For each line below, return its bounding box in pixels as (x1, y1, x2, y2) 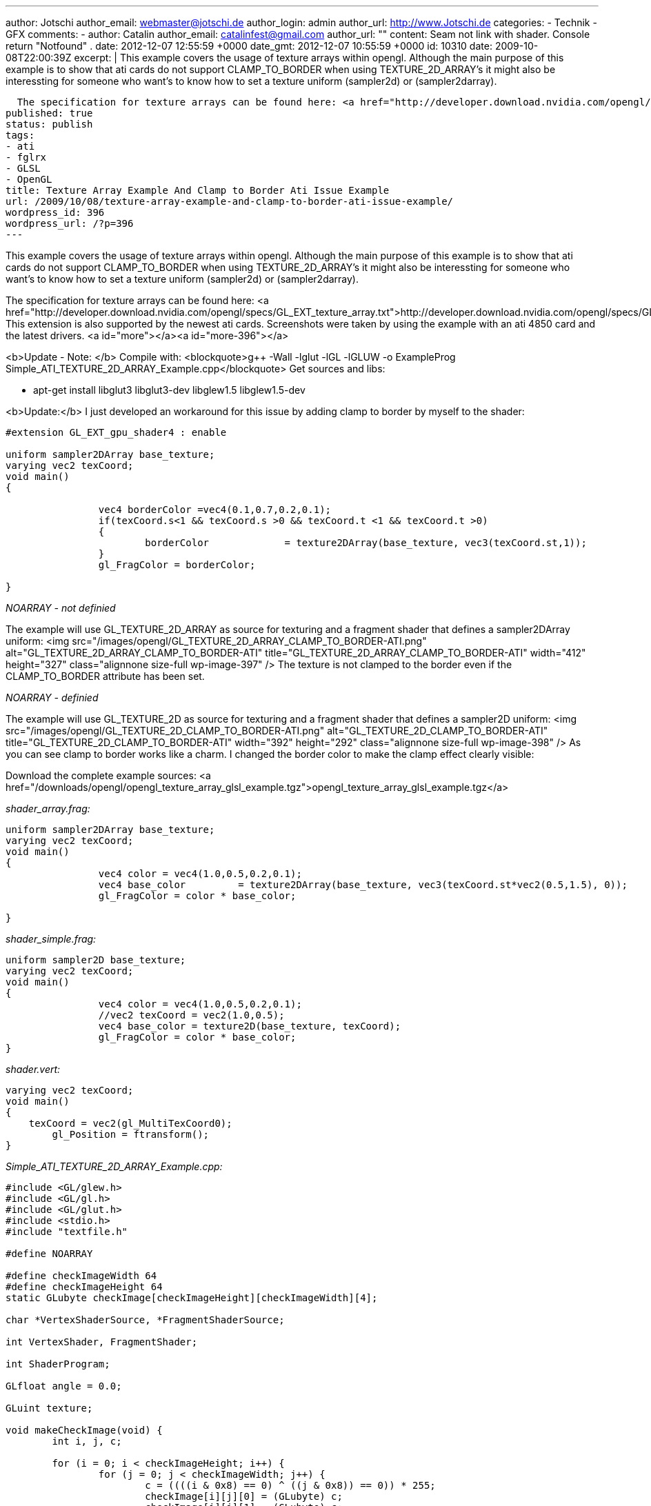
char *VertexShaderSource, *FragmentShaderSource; (6, 1314, 285, 1325)
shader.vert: (6, 1063, 61, 1075)
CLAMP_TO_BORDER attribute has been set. (6, 670, 205, 682)
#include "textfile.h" (6, 1226, 128, 1237)
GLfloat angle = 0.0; (6, 1380, 122, 1392)
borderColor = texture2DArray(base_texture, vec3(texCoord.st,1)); (145, 537, 587, 548)
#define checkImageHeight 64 (6, 1281, 163, 1292)
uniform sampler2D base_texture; (6, 954, 186, 965)
